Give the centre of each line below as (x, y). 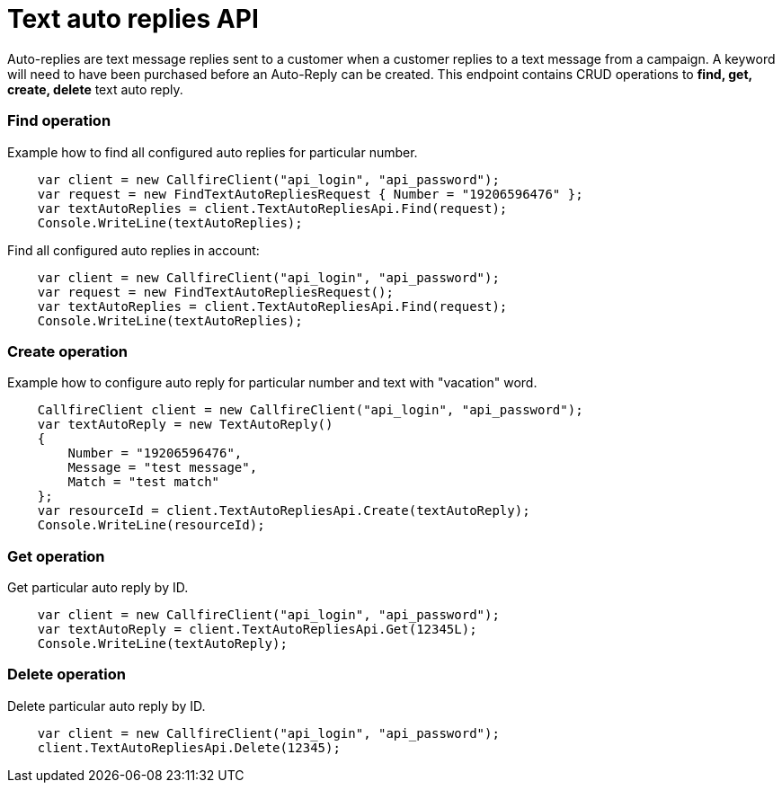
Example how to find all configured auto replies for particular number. (213, 152)
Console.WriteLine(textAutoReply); (162, 644)
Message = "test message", (163, 468)
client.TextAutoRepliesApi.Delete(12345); (189, 747)
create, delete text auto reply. (95, 89)
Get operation (56, 556)
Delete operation (67, 675)
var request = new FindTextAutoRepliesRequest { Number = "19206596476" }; (310, 194)
